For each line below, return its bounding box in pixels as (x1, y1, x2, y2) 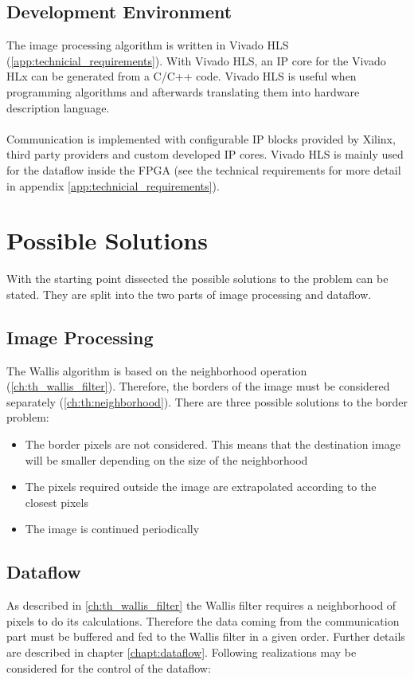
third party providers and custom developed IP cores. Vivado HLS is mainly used (6, 146, 404, 163)
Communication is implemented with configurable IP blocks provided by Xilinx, (6, 130, 396, 147)
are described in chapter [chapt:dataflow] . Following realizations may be (6, 643, 357, 660)
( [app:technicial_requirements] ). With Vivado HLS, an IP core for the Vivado (6, 52, 386, 69)
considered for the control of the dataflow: (6, 659, 211, 676)
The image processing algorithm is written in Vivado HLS (6, 37, 289, 53)
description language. (6, 99, 110, 116)
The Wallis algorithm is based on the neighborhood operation (6, 362, 307, 379)
